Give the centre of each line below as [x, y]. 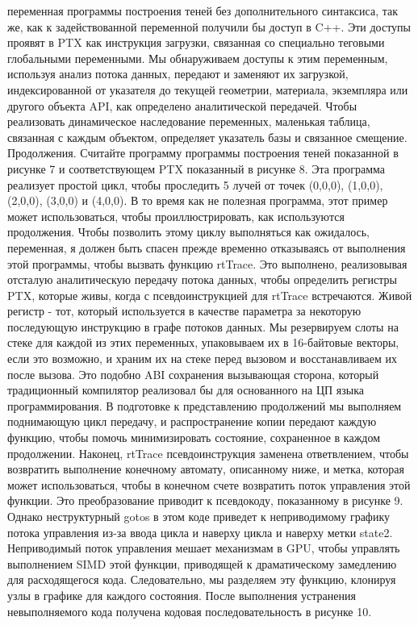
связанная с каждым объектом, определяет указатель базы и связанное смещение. [207, 137]
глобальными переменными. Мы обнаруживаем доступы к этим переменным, [198, 58]
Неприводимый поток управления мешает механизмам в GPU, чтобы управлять [204, 548]
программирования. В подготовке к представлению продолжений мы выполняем [205, 405]
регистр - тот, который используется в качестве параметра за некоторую [184, 311]
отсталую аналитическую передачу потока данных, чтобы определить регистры [202, 279]
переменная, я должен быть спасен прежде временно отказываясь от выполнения [207, 247]
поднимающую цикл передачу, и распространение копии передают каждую [192, 421]
